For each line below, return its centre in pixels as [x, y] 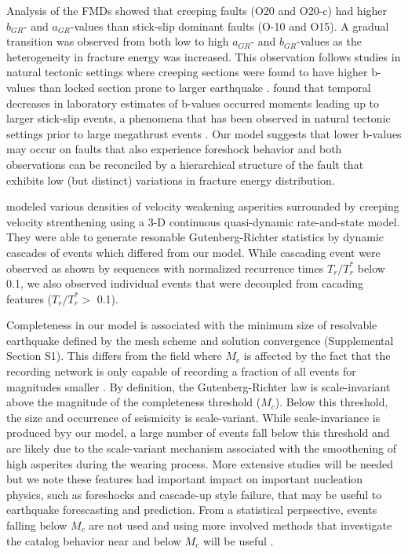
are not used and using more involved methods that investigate [240, 525]
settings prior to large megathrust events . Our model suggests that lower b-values [204, 133]
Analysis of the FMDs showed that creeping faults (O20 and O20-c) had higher [197, 10]
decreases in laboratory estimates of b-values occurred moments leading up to [193, 103]
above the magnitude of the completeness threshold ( [134, 402]
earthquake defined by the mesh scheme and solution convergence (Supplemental [200, 340]
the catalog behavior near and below [94, 540]
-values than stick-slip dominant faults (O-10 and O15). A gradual [229, 26]
